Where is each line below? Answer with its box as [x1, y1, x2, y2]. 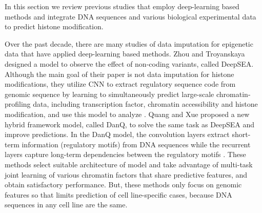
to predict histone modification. [5, 21, 104, 32]
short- [232, 129, 251, 140]
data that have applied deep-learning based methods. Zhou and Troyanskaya [5, 48, 245, 59]
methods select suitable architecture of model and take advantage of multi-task [5, 159, 253, 169]
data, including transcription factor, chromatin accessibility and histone [33, 99, 258, 109]
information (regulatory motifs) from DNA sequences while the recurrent [22, 139, 251, 149]
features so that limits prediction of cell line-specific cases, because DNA [5, 189, 232, 200]
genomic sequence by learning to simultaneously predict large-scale [5, 88, 214, 99]
